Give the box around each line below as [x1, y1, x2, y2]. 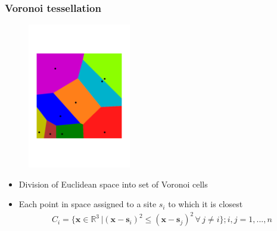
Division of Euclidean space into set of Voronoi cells [18, 177, 208, 190]
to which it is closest [168, 198, 243, 210]
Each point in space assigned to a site [18, 198, 157, 210]
